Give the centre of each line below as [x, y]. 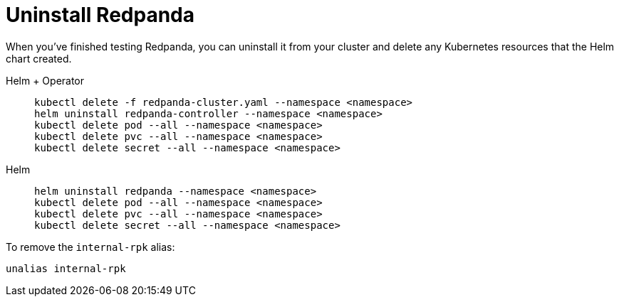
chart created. [39, 58]
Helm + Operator [45, 80]
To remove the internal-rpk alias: [90, 247]
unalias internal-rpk [66, 268]
